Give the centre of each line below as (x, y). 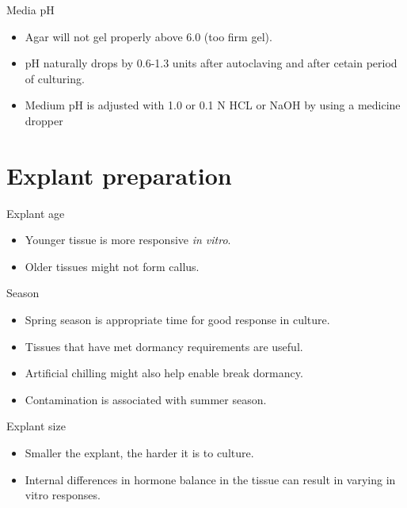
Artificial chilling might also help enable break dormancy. (164, 373)
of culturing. (55, 78)
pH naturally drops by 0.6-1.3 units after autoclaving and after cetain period (211, 63)
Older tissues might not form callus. (112, 266)
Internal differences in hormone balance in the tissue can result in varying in (210, 479)
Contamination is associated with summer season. (146, 399)
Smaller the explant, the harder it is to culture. (139, 453)
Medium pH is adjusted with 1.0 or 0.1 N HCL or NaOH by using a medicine (213, 105)
